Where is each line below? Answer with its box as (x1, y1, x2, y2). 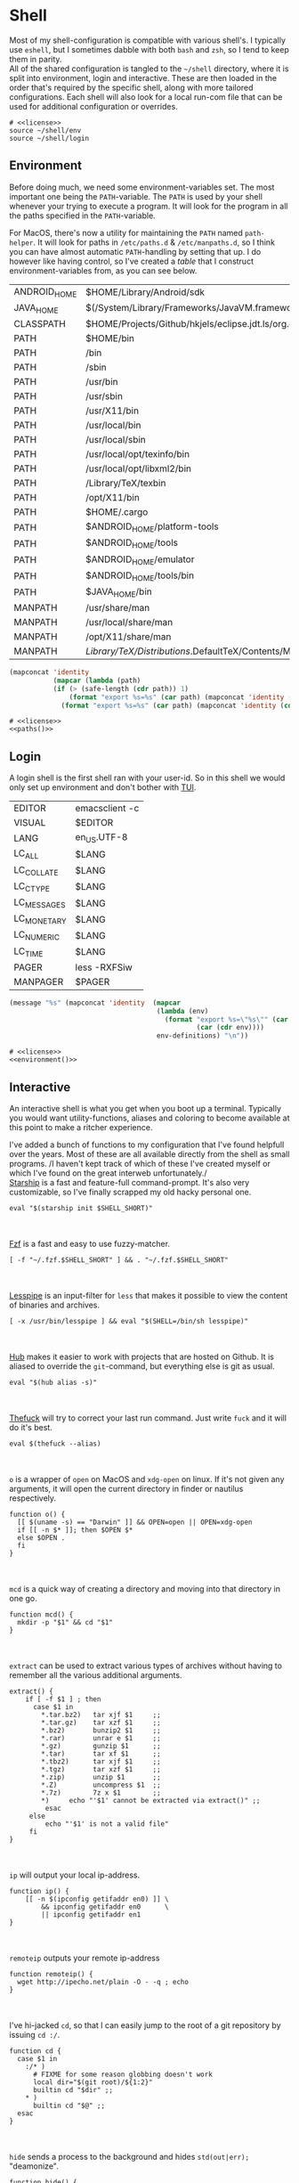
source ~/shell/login (9, 134, 90, 143)
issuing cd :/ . (9, 2029, 61, 2040)
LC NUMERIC (13, 928, 61, 942)
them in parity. (9, 53, 62, 64)
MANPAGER (13, 975, 64, 988)
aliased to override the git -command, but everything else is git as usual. (9, 1360, 275, 1372)
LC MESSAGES (13, 896, 66, 910)
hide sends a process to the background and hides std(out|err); (9, 2151, 250, 2162)
